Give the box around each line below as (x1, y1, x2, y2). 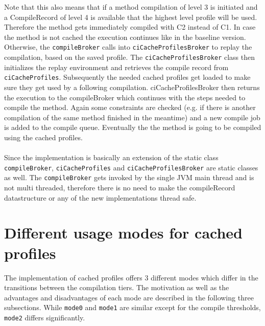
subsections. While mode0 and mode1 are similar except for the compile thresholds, (4, 302, 261, 313)
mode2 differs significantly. (4, 312, 85, 322)
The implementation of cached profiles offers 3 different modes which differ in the (4, 272, 258, 282)
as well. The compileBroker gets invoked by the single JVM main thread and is (4, 172, 254, 183)
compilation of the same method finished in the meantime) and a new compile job (4, 112, 260, 122)
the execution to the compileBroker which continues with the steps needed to (4, 92, 246, 102)
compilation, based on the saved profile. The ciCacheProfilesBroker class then (4, 52, 255, 62)
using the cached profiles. (4, 132, 83, 142)
